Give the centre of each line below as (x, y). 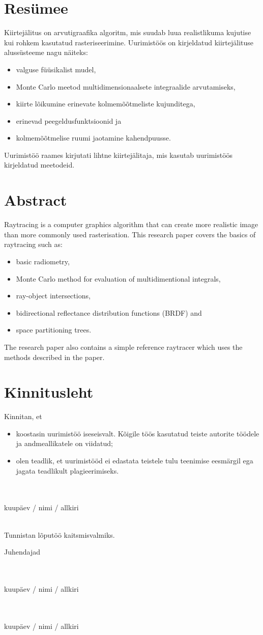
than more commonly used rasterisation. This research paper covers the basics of (130, 234)
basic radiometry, (43, 261)
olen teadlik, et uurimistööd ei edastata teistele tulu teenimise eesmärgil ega (135, 461)
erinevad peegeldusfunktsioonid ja (69, 120)
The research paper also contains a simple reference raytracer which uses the (123, 347)
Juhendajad (22, 552)
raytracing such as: (33, 244)
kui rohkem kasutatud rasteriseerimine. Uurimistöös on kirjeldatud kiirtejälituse (129, 42)
